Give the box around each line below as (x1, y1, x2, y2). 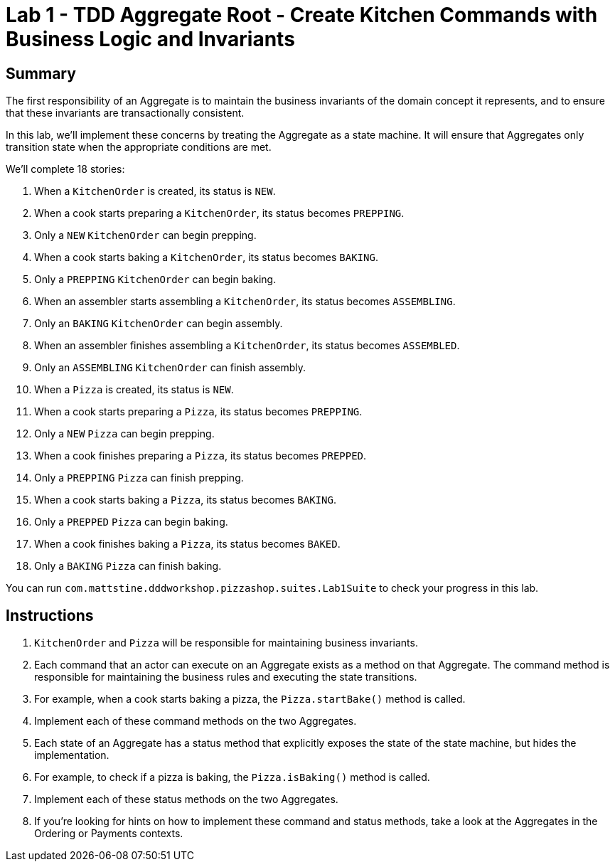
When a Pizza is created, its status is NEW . (34, 383, 234, 396)
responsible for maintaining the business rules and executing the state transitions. (34, 671, 417, 684)
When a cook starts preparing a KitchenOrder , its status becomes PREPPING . (34, 207, 405, 220)
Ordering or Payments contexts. (34, 827, 183, 840)
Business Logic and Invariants (6, 27, 295, 51)
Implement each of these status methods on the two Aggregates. (34, 793, 338, 806)
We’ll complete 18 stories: (6, 163, 125, 176)
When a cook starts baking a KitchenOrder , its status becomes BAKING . (34, 251, 378, 264)
